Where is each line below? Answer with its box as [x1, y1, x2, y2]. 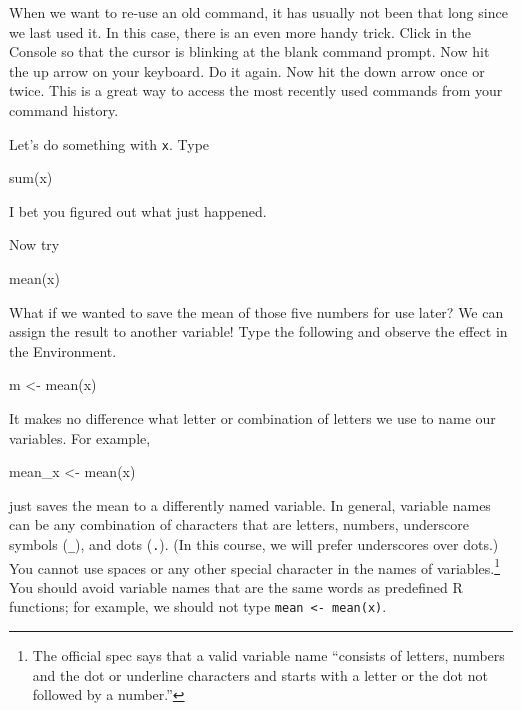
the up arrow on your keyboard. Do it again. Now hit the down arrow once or [9, 60, 485, 81]
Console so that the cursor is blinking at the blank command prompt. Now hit [9, 41, 490, 62]
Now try [9, 234, 60, 255]
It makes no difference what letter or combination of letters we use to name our [9, 407, 496, 428]
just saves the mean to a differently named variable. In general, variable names [9, 494, 491, 515]
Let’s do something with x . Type [9, 133, 210, 154]
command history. [9, 99, 119, 120]
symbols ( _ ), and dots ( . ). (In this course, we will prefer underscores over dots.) [9, 533, 499, 554]
